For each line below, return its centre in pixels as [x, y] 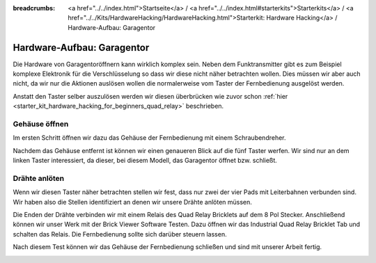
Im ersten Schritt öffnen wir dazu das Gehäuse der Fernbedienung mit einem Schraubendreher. [149, 138]
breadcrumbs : [34, 8]
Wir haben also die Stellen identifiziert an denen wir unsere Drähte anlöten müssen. [132, 202]
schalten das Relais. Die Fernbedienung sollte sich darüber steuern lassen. [120, 234]
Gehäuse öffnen [41, 124]
